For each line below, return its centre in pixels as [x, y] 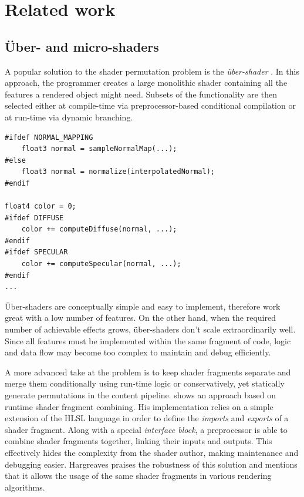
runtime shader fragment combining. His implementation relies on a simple [139, 406]
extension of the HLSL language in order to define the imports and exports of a [147, 418]
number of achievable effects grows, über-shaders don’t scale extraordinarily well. [150, 329]
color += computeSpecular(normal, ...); [101, 264]
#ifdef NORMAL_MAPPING [49, 137]
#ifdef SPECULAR [36, 252]
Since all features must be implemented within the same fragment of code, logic [148, 340]
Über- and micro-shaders [82, 46]
